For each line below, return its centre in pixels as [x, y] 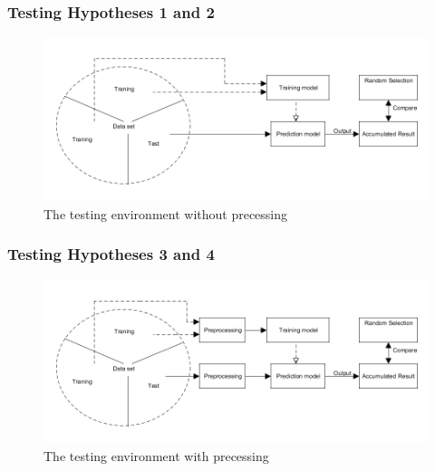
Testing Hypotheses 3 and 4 [111, 254]
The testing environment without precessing [166, 213]
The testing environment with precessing [156, 456]
